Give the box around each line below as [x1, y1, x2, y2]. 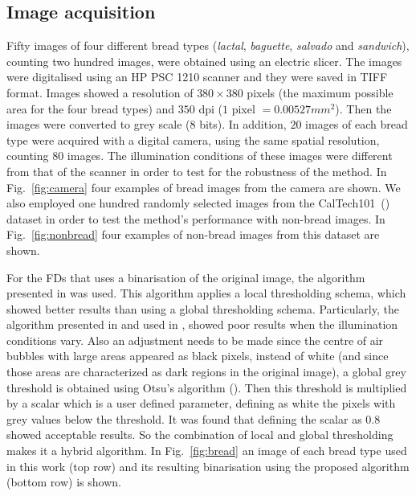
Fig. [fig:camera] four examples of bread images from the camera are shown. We [6, 178, 401, 195]
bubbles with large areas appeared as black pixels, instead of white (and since [6, 347, 389, 364]
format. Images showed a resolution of [6, 84, 194, 100]
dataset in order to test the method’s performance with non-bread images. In [6, 210, 385, 227]
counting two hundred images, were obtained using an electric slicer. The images [6, 52, 402, 69]
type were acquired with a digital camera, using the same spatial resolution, [6, 131, 380, 148]
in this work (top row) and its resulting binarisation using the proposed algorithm [6, 457, 410, 474]
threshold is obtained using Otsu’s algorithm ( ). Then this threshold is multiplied [6, 379, 407, 396]
